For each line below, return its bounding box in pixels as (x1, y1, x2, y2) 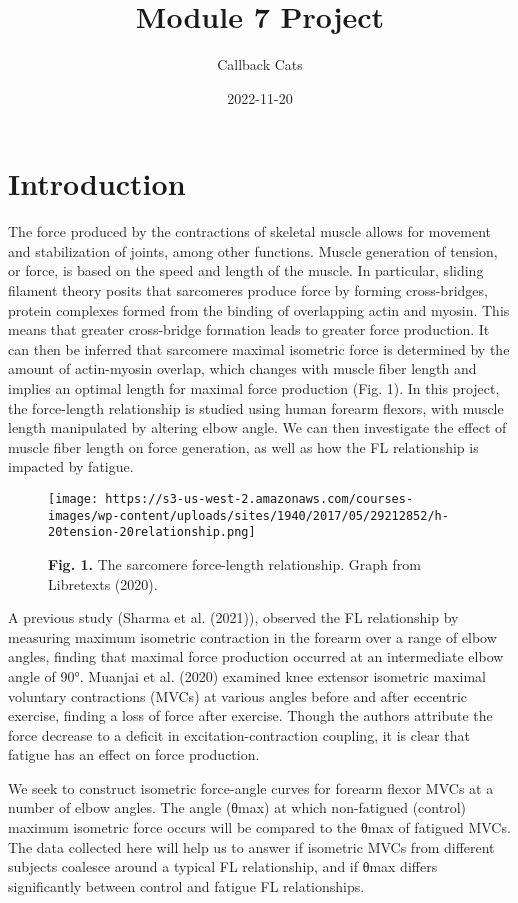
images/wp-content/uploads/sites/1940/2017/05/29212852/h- (48, 508, 449, 523)
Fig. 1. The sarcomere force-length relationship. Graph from (48, 553, 421, 574)
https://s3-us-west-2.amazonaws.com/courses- (105, 491, 414, 506)
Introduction (8, 163, 186, 204)
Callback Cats (217, 54, 303, 75)
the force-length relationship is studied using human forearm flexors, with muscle (8, 397, 504, 418)
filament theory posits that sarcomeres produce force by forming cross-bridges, (8, 280, 488, 301)
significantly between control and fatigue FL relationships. (8, 875, 365, 896)
